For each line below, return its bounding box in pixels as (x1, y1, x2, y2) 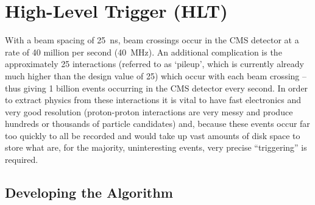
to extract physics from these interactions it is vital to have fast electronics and (5, 93, 301, 106)
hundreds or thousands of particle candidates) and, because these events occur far (5, 117, 310, 130)
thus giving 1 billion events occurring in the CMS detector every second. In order (5, 81, 308, 94)
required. (5, 153, 38, 166)
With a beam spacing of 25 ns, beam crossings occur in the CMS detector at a (5, 34, 299, 46)
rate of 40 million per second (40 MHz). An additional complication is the (5, 45, 282, 58)
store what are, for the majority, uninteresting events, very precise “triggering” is (5, 141, 307, 154)
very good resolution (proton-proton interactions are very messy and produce (5, 105, 293, 118)
